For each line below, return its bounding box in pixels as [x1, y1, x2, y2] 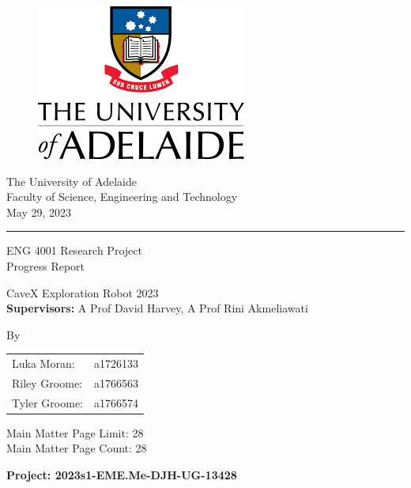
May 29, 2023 [6, 203, 72, 220]
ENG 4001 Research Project [6, 242, 142, 259]
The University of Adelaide [6, 172, 138, 189]
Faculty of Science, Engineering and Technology [6, 188, 238, 205]
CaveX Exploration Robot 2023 [6, 284, 159, 301]
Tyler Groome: [12, 394, 84, 410]
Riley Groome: [12, 374, 82, 391]
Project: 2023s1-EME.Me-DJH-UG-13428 [6, 467, 237, 483]
